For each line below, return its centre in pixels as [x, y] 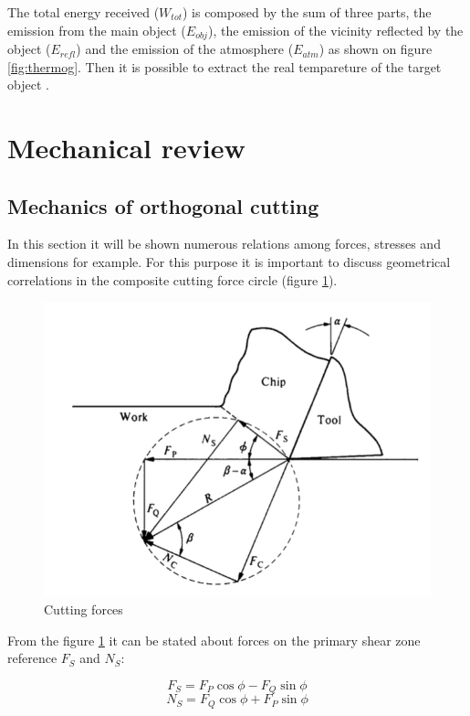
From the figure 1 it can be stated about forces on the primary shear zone [214, 640]
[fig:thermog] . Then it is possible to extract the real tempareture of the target [225, 66]
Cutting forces [84, 609]
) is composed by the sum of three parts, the [307, 12]
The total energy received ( [84, 12]
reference [32, 658]
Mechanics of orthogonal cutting [163, 205]
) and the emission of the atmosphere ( [185, 49]
